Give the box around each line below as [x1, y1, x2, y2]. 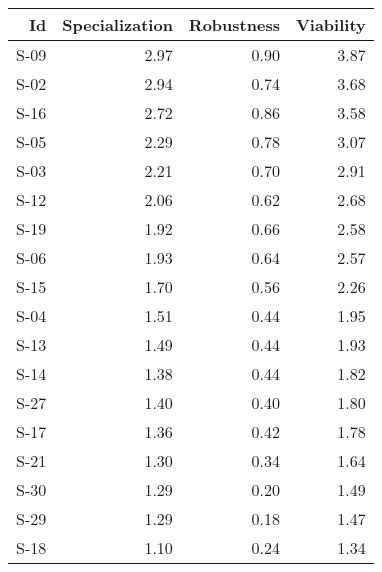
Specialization [62, 13, 173, 36]
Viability [295, 13, 366, 36]
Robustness [188, 13, 280, 36]
